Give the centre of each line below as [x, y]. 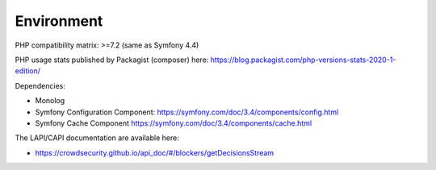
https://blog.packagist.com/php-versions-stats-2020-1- [303, 60]
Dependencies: [40, 85]
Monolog [50, 101]
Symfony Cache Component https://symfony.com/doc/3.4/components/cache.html [174, 123]
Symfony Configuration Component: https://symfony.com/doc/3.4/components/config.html [187, 112]
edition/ [27, 71]
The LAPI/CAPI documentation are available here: [97, 138]
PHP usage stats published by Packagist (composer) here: [112, 60]
